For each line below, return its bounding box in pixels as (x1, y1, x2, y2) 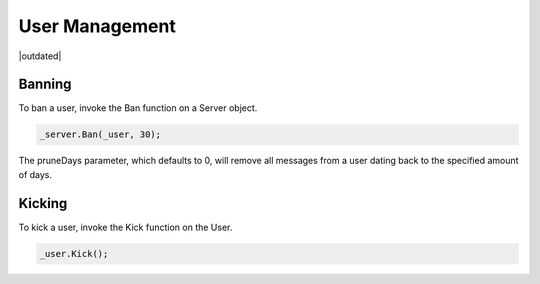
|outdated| (18, 50, 62, 62)
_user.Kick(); (39, 248, 109, 259)
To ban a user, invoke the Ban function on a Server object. (18, 102, 258, 114)
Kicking (18, 195, 68, 212)
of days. (18, 168, 53, 180)
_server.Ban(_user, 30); (39, 129, 162, 140)
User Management (18, 15, 177, 37)
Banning (18, 76, 72, 93)
